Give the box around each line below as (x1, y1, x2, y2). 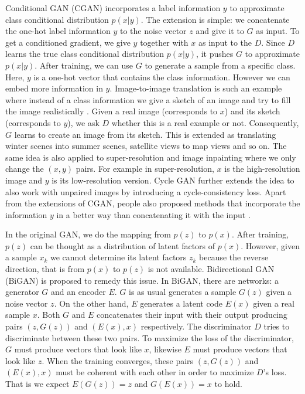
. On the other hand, (54, 297, 129, 309)
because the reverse (199, 251, 269, 263)
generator (5, 286, 39, 298)
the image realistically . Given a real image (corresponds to (5, 105, 218, 117)
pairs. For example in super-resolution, (76, 162, 214, 175)
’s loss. (263, 366, 287, 378)
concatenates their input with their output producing (97, 308, 287, 321)
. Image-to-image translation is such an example (109, 82, 282, 94)
